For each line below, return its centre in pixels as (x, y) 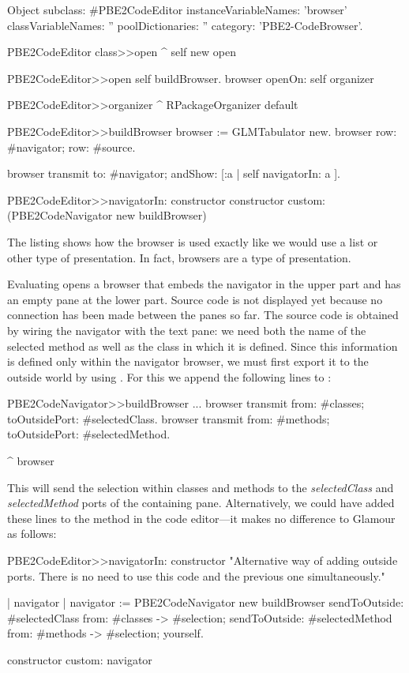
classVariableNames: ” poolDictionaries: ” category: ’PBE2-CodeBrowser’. (185, 25)
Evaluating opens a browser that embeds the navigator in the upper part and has (204, 284)
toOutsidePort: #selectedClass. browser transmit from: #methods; (169, 418)
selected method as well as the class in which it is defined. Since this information (203, 346)
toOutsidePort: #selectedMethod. (89, 434)
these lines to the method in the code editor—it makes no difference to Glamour (201, 518)
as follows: (32, 534)
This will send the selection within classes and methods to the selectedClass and (201, 487)
